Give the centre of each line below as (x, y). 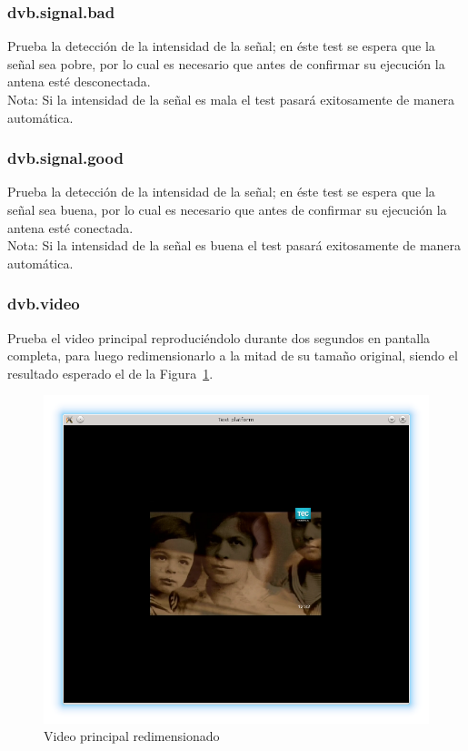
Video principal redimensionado (132, 736)
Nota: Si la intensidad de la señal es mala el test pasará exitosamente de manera (231, 99)
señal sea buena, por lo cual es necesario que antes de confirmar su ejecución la (227, 209)
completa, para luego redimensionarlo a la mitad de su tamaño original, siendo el (233, 355)
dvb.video (44, 304)
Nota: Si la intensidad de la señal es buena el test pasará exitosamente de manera (234, 245)
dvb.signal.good (65, 158)
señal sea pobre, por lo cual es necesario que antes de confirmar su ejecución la (226, 63)
